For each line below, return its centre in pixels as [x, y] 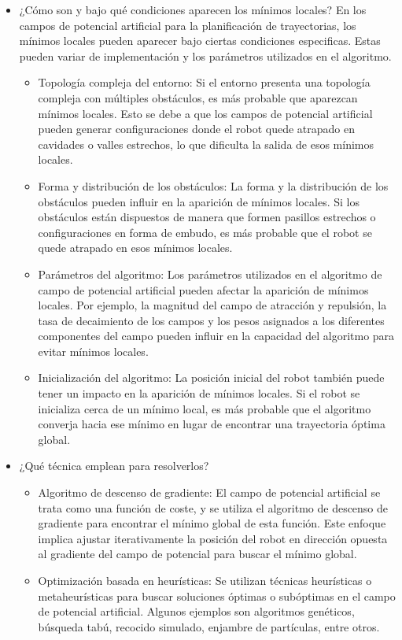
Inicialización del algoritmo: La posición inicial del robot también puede [211, 377]
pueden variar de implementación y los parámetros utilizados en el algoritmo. [205, 55]
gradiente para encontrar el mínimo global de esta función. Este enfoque [212, 523]
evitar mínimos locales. [93, 351]
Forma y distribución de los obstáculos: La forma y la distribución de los [213, 185]
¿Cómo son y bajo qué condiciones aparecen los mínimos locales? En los [193, 9]
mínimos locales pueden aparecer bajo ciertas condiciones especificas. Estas [200, 41]
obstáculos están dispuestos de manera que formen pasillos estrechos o [207, 217]
